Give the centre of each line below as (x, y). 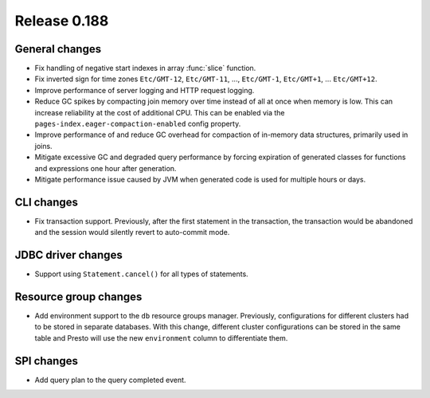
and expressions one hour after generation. (106, 168)
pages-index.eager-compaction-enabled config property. (138, 124)
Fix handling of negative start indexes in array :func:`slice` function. (145, 68)
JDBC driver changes (68, 255)
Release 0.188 (62, 21)
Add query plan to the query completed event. (110, 380)
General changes (58, 49)
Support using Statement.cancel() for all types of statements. (141, 274)
